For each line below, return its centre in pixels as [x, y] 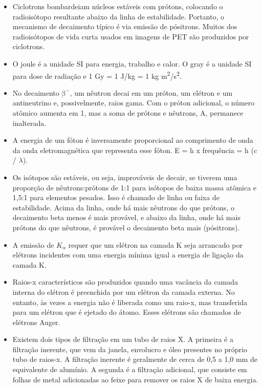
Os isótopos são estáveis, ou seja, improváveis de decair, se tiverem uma [125, 177]
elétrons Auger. [36, 322]
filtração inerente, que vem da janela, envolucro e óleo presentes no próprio [130, 349]
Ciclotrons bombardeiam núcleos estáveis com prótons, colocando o [118, 6]
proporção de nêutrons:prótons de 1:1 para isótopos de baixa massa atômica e [135, 187]
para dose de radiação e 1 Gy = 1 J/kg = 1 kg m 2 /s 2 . [97, 75]
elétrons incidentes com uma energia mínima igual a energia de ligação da [128, 255]
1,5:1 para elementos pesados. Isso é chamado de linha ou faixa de [116, 197]
